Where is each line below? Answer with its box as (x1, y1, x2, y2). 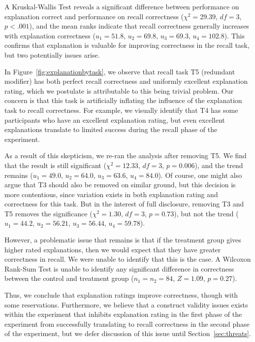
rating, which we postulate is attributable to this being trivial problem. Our (4, 85, 234, 96)
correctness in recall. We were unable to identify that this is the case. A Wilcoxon (4, 254, 251, 264)
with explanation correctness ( (4, 30, 96, 40)
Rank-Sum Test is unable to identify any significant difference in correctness (4, 263, 234, 274)
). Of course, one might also (158, 170, 242, 180)
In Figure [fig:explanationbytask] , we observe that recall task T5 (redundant (4, 66, 235, 76)
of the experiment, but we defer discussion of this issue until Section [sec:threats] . (4, 328, 251, 339)
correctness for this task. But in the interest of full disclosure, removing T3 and (4, 199, 244, 209)
